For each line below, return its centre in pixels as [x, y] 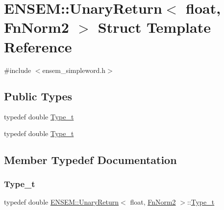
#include [18, 70]
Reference [38, 46]
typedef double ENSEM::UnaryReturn [62, 202]
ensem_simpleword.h [74, 70]
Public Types [38, 96]
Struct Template [154, 27]
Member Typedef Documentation [90, 159]
